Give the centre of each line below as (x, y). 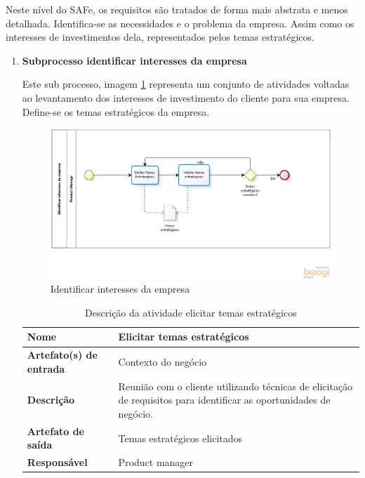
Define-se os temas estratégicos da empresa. (116, 111)
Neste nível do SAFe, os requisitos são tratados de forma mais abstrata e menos (177, 9)
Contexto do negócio (162, 362)
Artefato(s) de (62, 355)
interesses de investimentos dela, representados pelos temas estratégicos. (160, 37)
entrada (46, 368)
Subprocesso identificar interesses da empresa (134, 60)
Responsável (57, 462)
